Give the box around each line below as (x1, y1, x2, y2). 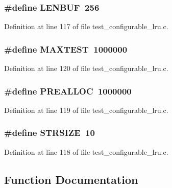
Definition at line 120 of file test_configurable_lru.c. (4, 63, 168, 74)
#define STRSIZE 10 (4, 126, 95, 139)
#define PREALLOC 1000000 (4, 84, 132, 97)
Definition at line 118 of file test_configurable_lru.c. (4, 146, 168, 157)
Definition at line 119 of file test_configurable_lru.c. (4, 104, 168, 115)
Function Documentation (4, 171, 138, 187)
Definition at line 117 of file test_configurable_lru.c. (4, 21, 168, 32)
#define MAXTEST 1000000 (4, 42, 128, 55)
